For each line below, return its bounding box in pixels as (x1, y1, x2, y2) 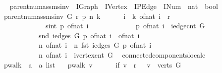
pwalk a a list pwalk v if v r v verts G (3, 59, 181, 70)
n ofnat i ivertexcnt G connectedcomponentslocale (38, 49, 206, 60)
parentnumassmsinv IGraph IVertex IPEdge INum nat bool (9, 1, 218, 11)
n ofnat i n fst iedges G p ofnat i (38, 40, 152, 50)
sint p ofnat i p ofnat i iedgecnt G (45, 20, 205, 31)
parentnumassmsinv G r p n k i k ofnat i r (3, 10, 170, 21)
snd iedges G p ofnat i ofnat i (38, 30, 140, 40)
